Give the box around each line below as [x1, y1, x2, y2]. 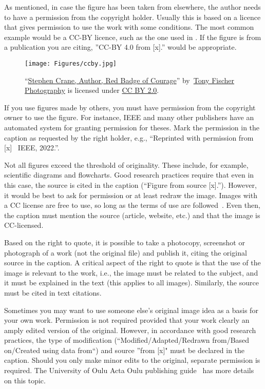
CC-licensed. [4, 220, 44, 230]
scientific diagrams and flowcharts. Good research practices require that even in [4, 169, 254, 180]
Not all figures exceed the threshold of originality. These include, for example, [4, 159, 249, 170]
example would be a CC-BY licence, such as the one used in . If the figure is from [4, 31, 261, 42]
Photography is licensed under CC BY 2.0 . [25, 85, 159, 95]
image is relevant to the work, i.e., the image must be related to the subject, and [4, 267, 258, 278]
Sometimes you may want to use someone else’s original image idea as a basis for [4, 304, 258, 315]
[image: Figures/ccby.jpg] [25, 60, 117, 67]
